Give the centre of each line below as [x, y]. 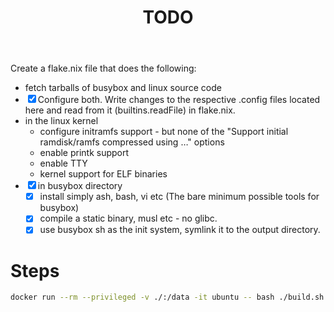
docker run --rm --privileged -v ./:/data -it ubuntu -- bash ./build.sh [167, 297]
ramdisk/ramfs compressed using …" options [132, 142]
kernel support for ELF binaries [103, 174]
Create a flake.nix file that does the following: [103, 68]
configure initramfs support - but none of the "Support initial [164, 132]
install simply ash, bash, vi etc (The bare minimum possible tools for [179, 197]
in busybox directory [80, 186]
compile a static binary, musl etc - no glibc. [128, 218]
